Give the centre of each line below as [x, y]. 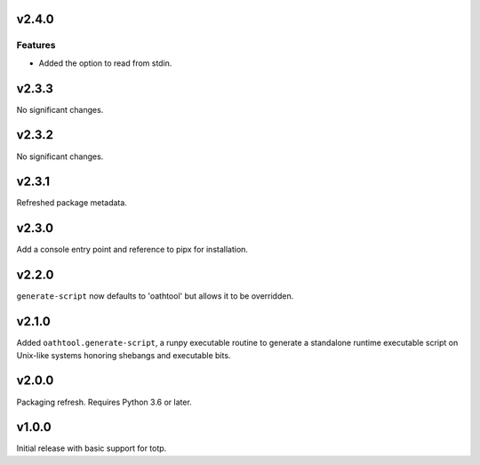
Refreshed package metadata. [72, 203]
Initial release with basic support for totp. [92, 448]
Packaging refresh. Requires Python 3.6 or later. [104, 402]
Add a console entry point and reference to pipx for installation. [132, 250]
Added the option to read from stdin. [105, 63]
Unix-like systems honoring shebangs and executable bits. [124, 355]
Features [36, 45]
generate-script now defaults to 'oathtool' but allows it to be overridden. [155, 296]
